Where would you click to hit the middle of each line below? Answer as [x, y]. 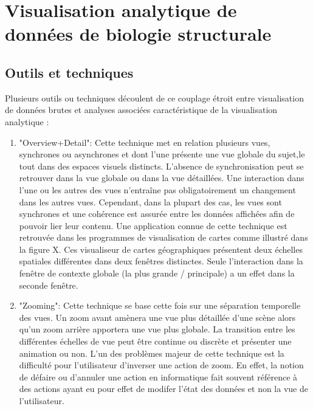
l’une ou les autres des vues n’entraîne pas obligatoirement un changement [157, 189]
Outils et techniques [69, 72]
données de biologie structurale [138, 34]
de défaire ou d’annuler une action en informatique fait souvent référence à [158, 376]
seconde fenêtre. [49, 285]
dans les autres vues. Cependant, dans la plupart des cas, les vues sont [150, 201]
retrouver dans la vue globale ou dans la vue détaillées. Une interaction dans [162, 178]
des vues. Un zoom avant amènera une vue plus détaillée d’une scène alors [157, 317]
